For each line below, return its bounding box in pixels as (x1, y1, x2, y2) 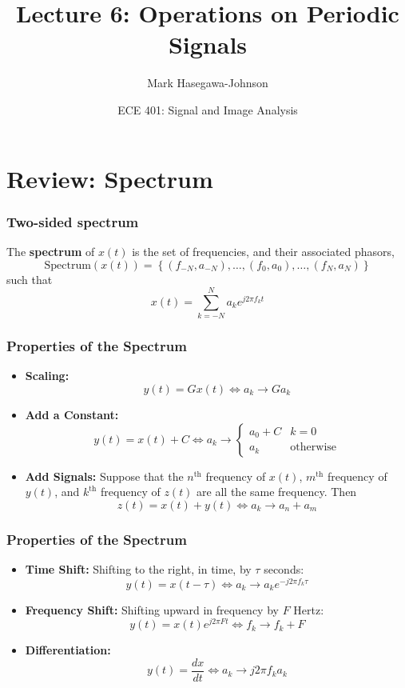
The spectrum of (6, 242, 95, 259)
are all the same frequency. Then (197, 483, 357, 500)
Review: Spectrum (6, 162, 213, 194)
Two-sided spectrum (6, 211, 139, 231)
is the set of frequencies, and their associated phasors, (132, 242, 395, 259)
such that (6, 270, 53, 287)
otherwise (290, 442, 337, 454)
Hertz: (293, 601, 324, 618)
